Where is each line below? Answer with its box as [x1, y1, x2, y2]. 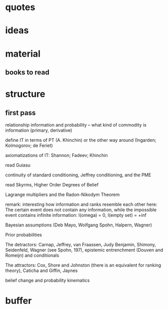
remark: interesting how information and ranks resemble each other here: [5, 201, 157, 207]
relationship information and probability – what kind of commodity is [5, 122, 147, 128]
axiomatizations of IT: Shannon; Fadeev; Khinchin [5, 152, 108, 158]
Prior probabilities [5, 231, 42, 238]
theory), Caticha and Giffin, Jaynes [5, 267, 78, 274]
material [5, 48, 41, 59]
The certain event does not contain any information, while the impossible [5, 207, 157, 213]
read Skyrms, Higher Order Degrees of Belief [5, 181, 99, 187]
